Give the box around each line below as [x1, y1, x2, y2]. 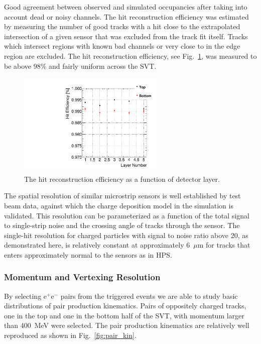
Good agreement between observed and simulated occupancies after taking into [4, 2, 247, 12]
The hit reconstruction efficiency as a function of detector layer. [24, 173, 220, 184]
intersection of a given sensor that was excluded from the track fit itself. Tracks [4, 31, 248, 41]
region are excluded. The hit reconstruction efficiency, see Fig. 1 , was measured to [4, 50, 257, 61]
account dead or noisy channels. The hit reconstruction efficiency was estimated [4, 11, 249, 22]
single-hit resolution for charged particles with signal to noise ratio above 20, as [4, 230, 248, 240]
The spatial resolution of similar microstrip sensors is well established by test [4, 190, 241, 201]
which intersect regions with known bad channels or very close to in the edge [4, 41, 240, 51]
